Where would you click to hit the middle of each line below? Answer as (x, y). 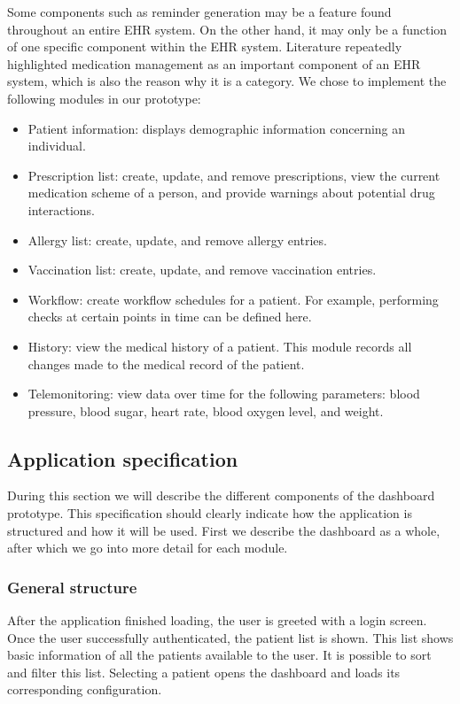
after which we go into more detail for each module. (148, 548)
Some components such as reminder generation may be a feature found (199, 12)
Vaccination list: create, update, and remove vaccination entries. (202, 270)
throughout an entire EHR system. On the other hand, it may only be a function (227, 29)
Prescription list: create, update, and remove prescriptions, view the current (234, 175)
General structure (72, 587)
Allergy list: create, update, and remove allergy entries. (177, 240)
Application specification (123, 458)
